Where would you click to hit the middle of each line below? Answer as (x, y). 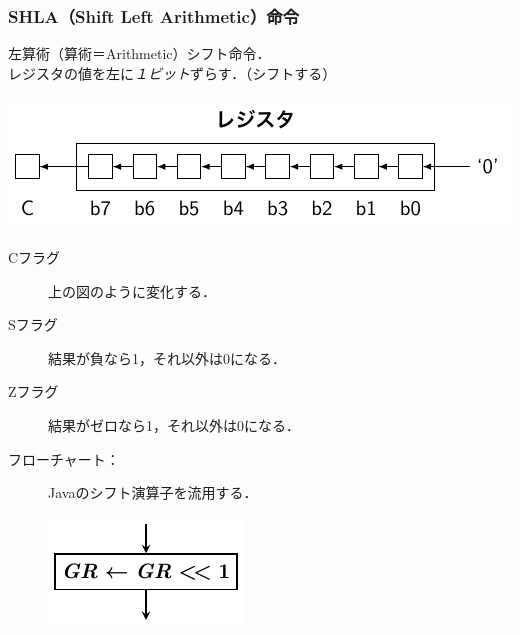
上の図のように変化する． (132, 290)
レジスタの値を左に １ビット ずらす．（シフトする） (172, 72)
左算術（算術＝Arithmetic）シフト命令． (139, 53)
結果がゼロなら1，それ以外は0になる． (174, 424)
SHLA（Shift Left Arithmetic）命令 (153, 15)
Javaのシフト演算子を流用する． (153, 492)
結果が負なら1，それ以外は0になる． (167, 357)
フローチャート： (64, 458)
